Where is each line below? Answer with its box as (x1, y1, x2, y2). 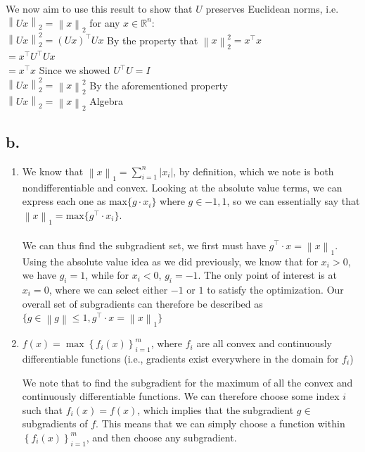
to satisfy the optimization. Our (207, 282, 344, 296)
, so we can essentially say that (226, 194, 360, 208)
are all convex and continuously (196, 336, 333, 351)
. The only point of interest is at (198, 268, 337, 282)
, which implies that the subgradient (137, 402, 294, 417)
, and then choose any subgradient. (86, 429, 237, 444)
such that (22, 402, 63, 417)
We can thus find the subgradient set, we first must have (22, 237, 266, 252)
